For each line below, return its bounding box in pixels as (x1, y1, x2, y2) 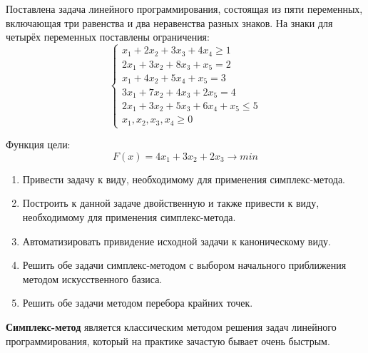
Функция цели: (6, 137, 71, 152)
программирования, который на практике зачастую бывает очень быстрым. (6, 333, 330, 348)
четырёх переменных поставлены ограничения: (6, 29, 210, 44)
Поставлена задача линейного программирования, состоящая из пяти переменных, (6, 1, 363, 16)
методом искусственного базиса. (22, 271, 163, 286)
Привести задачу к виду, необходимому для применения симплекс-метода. (22, 171, 346, 186)
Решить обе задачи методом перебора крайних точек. (22, 295, 253, 310)
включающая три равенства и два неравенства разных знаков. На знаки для (6, 15, 333, 30)
